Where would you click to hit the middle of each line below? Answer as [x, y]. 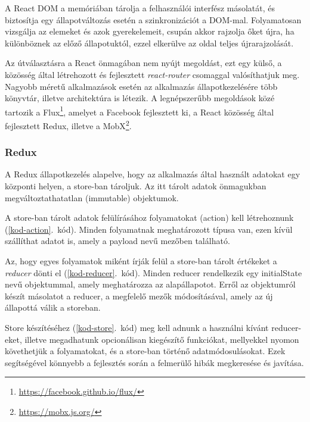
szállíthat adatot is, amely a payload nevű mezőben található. [117, 241]
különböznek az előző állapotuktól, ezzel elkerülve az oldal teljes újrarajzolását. [149, 43]
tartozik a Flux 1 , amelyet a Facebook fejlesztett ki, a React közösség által [139, 111]
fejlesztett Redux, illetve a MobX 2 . [68, 125]
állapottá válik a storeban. [53, 307]
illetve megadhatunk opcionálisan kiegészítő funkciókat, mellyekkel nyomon [162, 339]
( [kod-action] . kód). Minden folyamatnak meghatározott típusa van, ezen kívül [149, 229]
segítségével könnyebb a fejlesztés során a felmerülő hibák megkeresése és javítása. [154, 362]
